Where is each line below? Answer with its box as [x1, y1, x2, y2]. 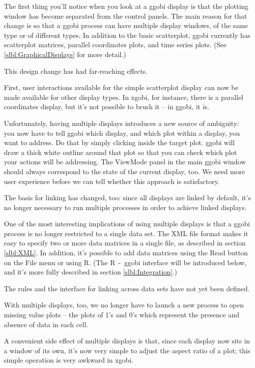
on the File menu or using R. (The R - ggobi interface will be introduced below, [4, 257, 247, 267]
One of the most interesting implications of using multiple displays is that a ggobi [4, 218, 250, 229]
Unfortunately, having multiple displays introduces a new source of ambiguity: [4, 118, 239, 128]
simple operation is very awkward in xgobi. [4, 355, 134, 365]
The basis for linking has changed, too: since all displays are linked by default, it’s [4, 192, 251, 203]
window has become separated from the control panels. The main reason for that [4, 10, 247, 21]
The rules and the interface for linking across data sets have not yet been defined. [4, 283, 250, 293]
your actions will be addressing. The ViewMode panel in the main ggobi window [4, 156, 246, 167]
